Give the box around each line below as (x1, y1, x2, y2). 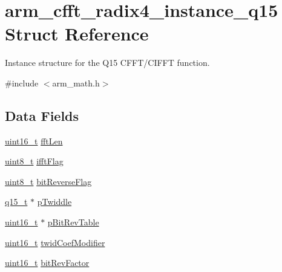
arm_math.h (52, 76, 100, 89)
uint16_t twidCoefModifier (5, 236, 105, 248)
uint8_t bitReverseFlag (5, 175, 92, 187)
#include (5, 76, 39, 89)
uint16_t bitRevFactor (5, 256, 90, 269)
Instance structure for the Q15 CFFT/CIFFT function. (5, 56, 210, 69)
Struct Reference (5, 21, 149, 46)
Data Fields (5, 106, 79, 125)
